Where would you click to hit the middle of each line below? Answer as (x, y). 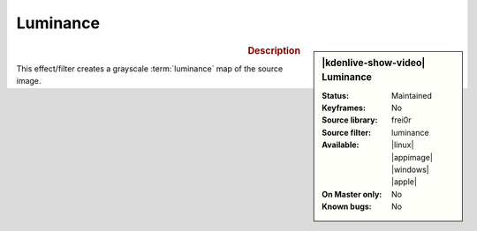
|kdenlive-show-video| (374, 63)
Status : (335, 95)
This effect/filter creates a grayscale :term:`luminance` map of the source (150, 68)
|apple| (404, 182)
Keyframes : (344, 108)
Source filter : (346, 132)
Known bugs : (347, 206)
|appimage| (412, 157)
